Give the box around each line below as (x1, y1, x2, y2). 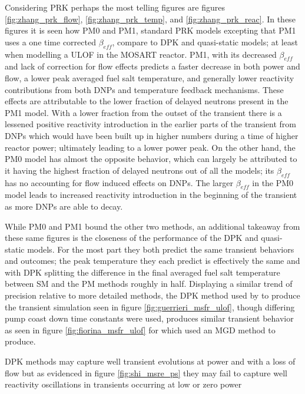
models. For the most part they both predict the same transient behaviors (27, 243, 294, 255)
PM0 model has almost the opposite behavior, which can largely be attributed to (5, 153, 297, 165)
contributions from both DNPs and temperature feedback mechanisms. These (5, 83, 284, 95)
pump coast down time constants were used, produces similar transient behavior (5, 312, 294, 325)
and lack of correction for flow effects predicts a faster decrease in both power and (5, 60, 300, 72)
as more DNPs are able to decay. (5, 200, 123, 212)
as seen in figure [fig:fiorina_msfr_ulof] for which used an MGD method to (5, 323, 276, 336)
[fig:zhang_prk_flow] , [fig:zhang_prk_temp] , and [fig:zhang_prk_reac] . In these (5, 12, 296, 25)
